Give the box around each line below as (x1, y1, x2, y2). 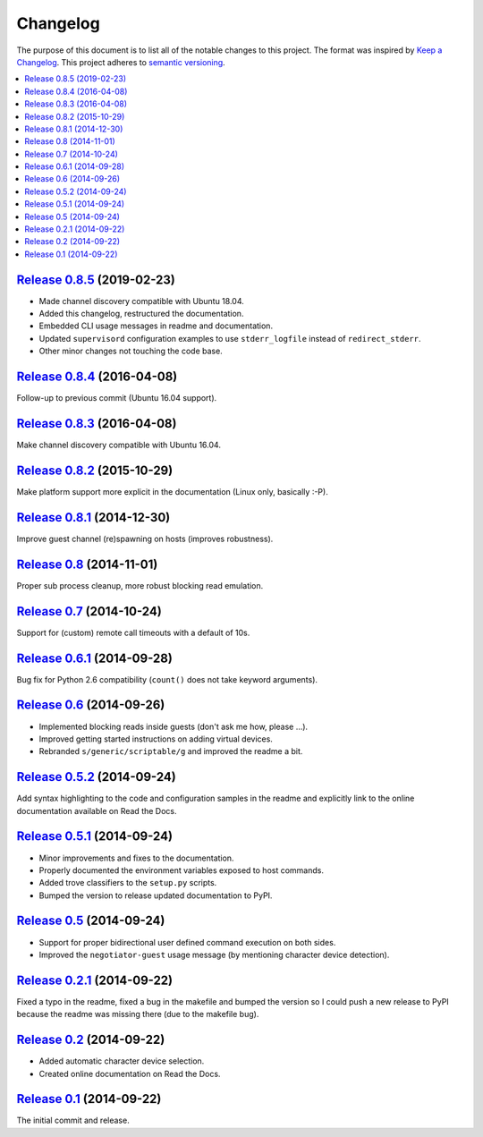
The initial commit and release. (16, 1115, 130, 1126)
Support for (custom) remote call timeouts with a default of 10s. (16, 627, 250, 638)
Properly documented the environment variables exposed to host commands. (38, 864, 324, 876)
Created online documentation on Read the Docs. (38, 1068, 221, 1079)
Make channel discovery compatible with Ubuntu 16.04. (16, 439, 221, 451)
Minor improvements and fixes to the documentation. (38, 853, 234, 863)
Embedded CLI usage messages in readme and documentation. (38, 320, 273, 331)
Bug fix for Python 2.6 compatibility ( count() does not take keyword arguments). (16, 674, 318, 684)
